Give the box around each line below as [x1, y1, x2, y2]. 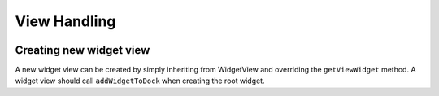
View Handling [15, 12, 116, 30]
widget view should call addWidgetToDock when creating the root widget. [15, 76, 265, 85]
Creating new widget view [15, 43, 150, 57]
